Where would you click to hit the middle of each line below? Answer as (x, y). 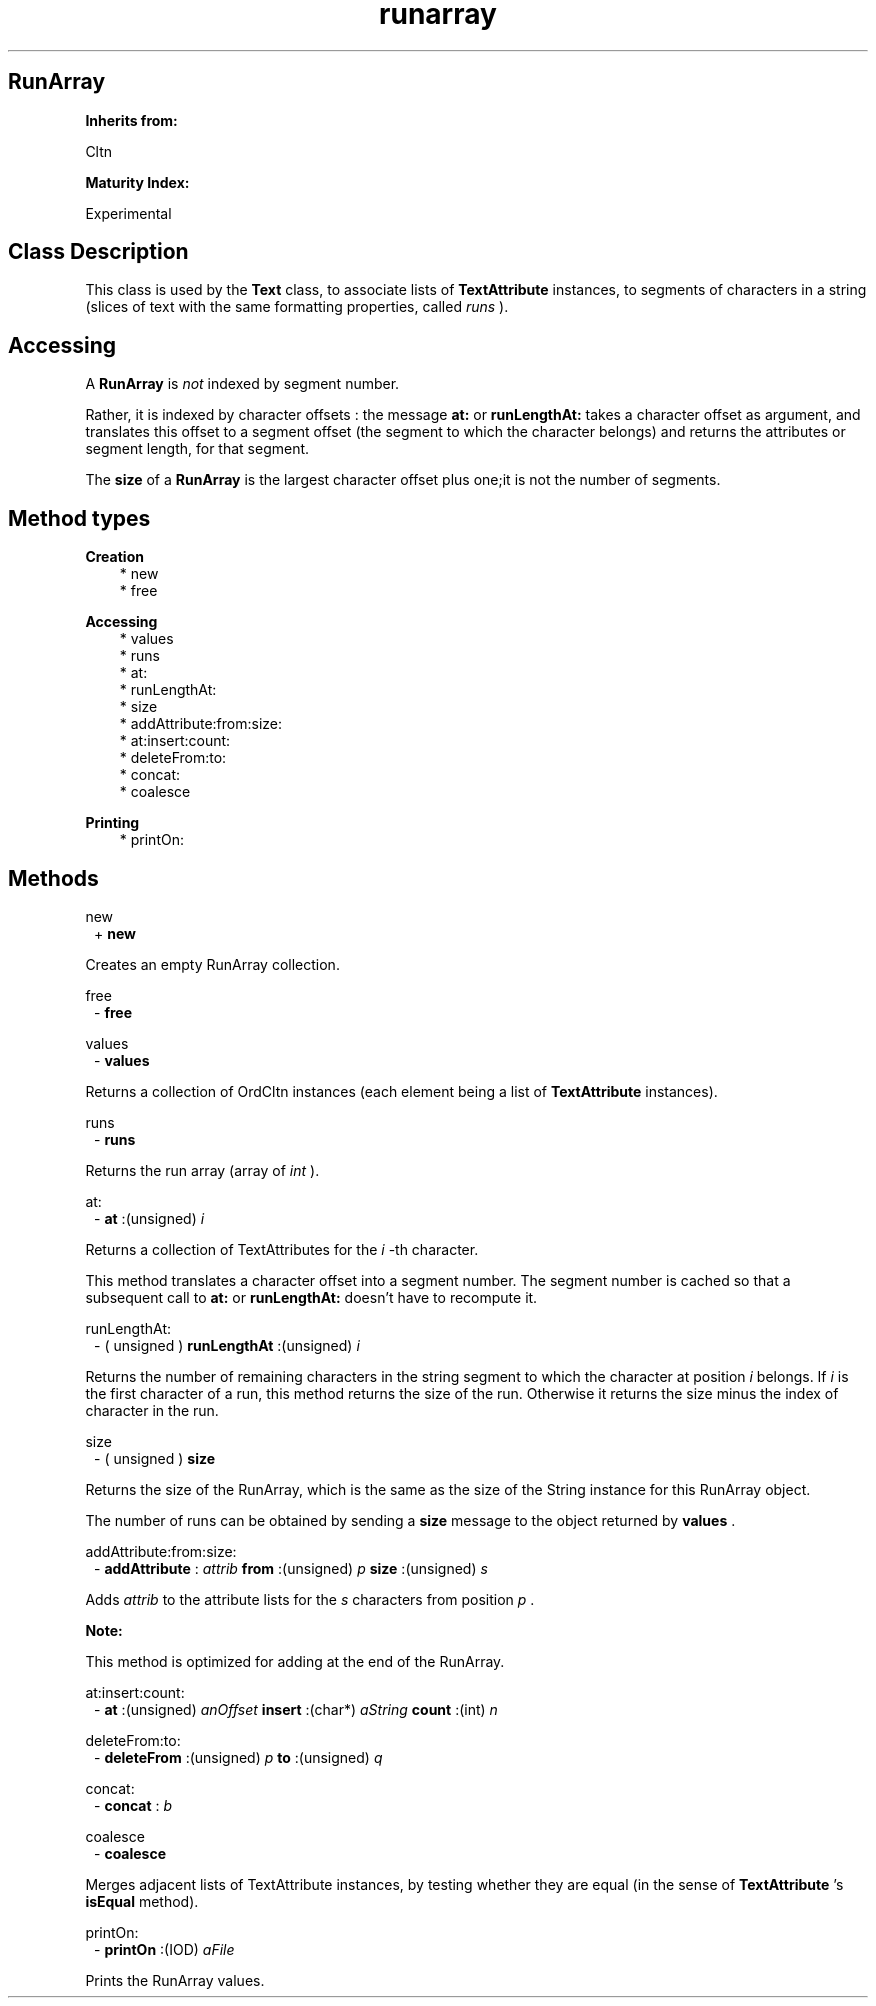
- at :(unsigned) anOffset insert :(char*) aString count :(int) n (296, 1709)
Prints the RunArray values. (175, 1980)
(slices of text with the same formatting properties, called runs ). (297, 307)
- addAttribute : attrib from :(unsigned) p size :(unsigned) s (291, 1568)
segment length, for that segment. (197, 449)
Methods (53, 878)
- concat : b (133, 1805)
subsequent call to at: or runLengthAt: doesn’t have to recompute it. (311, 1297)
